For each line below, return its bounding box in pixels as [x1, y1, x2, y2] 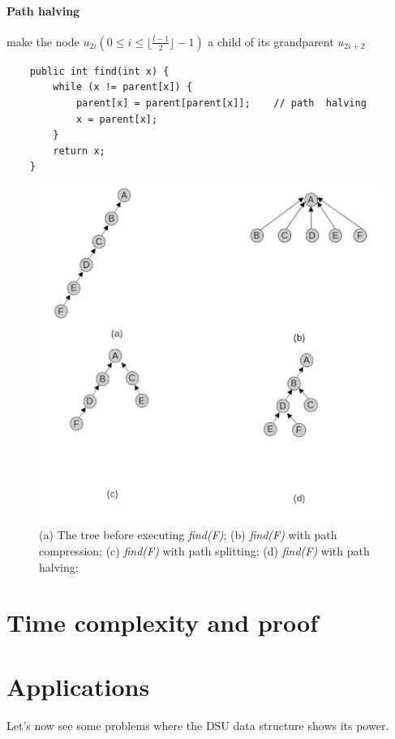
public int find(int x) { [29, 65, 170, 77]
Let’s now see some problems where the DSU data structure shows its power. [6, 716, 389, 733]
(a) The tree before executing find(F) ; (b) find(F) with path [39, 526, 337, 543]
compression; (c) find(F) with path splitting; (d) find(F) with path [39, 542, 370, 559]
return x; [53, 145, 105, 157]
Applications [6, 669, 150, 702]
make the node [6, 32, 79, 50]
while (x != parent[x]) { [53, 81, 193, 93]
